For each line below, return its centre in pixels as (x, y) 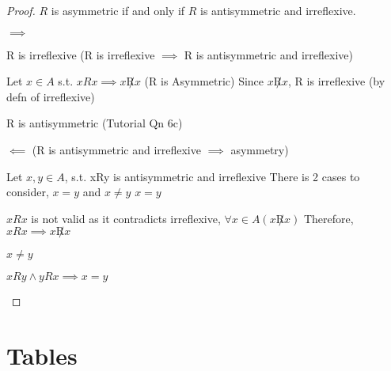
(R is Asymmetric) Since (204, 81)
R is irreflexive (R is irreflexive (81, 54)
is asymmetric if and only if (118, 10)
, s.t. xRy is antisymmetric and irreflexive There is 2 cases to (212, 176)
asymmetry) (260, 149)
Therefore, (328, 218)
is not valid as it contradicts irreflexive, (126, 218)
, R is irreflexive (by (337, 81)
